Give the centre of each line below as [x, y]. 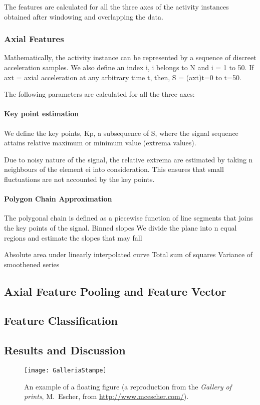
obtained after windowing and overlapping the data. [84, 16]
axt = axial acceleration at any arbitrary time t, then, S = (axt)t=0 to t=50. [123, 77]
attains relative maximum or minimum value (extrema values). [100, 143]
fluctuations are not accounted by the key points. [79, 179]
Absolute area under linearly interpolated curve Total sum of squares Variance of [128, 254]
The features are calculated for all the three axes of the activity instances [116, 7]
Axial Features [34, 39]
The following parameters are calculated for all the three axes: [99, 94]
